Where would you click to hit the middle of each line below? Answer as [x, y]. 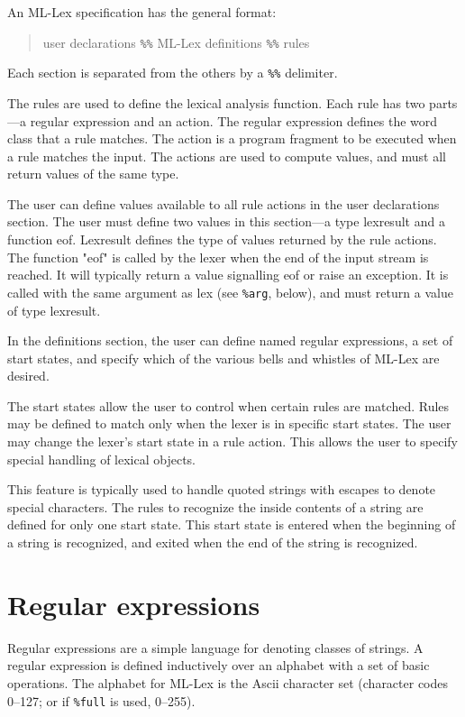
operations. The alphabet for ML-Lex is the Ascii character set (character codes [228, 682]
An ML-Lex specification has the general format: [142, 12]
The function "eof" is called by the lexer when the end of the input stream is [218, 257]
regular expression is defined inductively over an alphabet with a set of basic [219, 665]
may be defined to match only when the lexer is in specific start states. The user [229, 423]
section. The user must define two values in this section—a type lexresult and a [226, 221]
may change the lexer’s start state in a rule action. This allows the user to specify [232, 441]
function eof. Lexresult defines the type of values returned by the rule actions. [222, 239]
